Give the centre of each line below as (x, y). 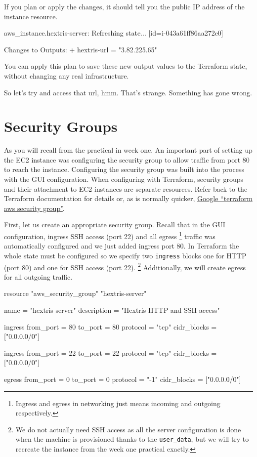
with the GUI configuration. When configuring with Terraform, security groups (124, 179)
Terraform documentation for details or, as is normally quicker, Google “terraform (128, 198)
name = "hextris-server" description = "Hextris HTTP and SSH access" (112, 310)
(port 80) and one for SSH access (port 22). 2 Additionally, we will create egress (125, 266)
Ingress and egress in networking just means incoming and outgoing (118, 403)
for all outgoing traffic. (38, 276)
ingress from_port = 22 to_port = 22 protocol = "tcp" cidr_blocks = (110, 353)
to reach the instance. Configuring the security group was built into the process (124, 169)
